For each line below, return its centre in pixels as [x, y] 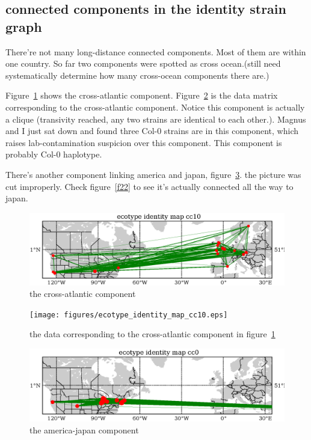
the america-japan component [84, 429]
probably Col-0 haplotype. [54, 154]
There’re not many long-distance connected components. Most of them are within [156, 51]
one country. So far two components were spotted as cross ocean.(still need [143, 63]
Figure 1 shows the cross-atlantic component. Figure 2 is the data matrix [142, 95]
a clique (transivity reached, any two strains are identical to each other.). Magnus [156, 119]
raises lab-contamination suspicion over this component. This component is [144, 142]
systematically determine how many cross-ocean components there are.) [137, 75]
